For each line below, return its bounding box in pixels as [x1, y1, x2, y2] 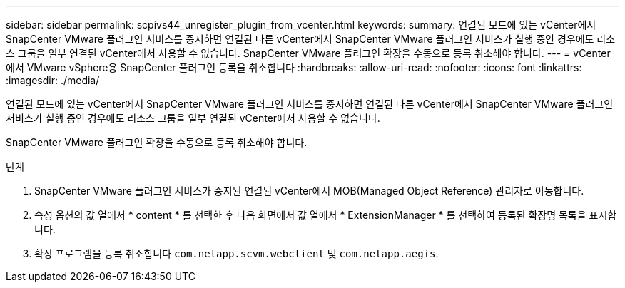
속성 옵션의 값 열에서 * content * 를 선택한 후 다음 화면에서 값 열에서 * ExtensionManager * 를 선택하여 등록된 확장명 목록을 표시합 [34, 209, 617, 221]
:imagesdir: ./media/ [6, 74, 100, 86]
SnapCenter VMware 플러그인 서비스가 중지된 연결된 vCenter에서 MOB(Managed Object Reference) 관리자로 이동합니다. [34, 185, 584, 197]
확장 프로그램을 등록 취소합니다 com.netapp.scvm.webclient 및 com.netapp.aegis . [34, 247, 439, 259]
